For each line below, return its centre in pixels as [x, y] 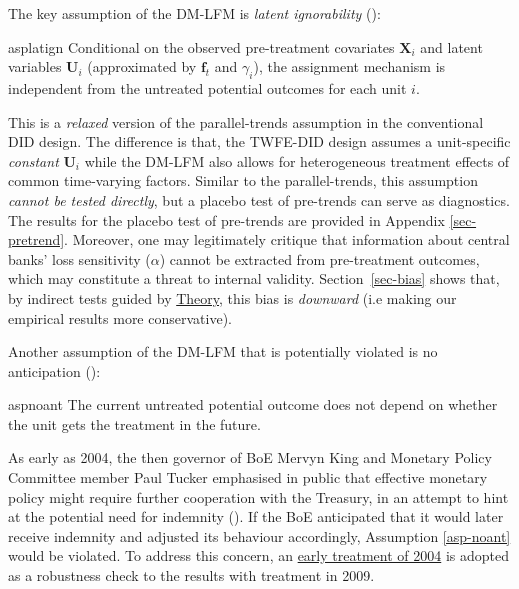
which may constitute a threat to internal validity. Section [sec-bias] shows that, [254, 278]
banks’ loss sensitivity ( [79, 258]
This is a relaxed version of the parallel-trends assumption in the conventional [246, 121]
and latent [451, 46]
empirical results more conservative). [120, 317]
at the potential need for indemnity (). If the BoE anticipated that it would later [256, 516]
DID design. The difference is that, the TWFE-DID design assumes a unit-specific [259, 141]
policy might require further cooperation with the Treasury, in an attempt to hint [258, 496]
